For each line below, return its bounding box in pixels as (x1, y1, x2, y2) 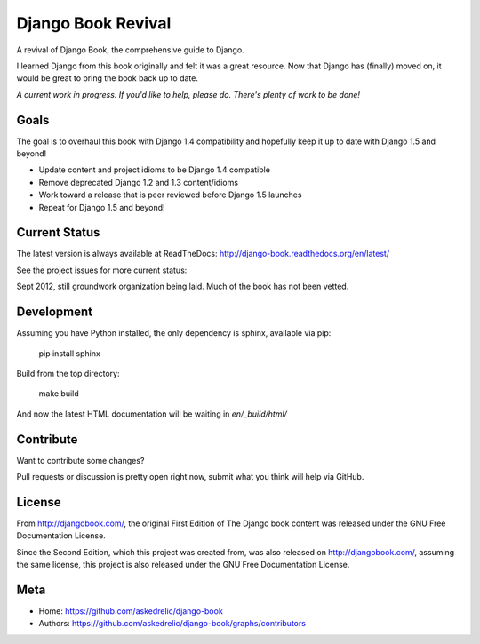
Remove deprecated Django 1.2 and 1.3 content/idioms (38, 177, 239, 187)
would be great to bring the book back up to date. (16, 73, 199, 83)
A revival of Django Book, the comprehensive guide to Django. (16, 44, 244, 55)
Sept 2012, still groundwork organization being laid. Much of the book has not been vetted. (16, 281, 349, 292)
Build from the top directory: (16, 368, 120, 378)
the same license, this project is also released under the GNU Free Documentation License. (16, 560, 350, 570)
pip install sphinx (38, 347, 101, 359)
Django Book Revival (16, 13, 172, 33)
